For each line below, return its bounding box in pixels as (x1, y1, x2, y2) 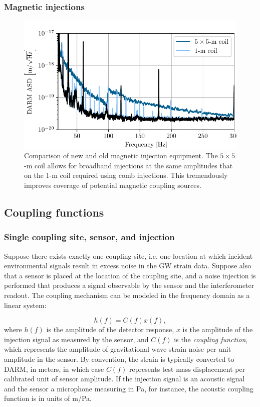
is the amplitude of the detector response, (46, 324, 174, 335)
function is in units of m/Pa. (4, 393, 92, 403)
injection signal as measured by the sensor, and (4, 334, 149, 344)
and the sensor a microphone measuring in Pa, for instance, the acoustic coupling (4, 383, 253, 393)
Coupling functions (4, 204, 104, 220)
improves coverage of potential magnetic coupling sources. (24, 179, 201, 190)
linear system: (4, 299, 47, 310)
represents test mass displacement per (129, 363, 245, 374)
